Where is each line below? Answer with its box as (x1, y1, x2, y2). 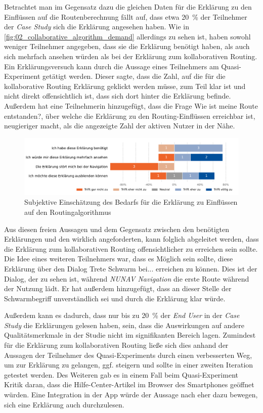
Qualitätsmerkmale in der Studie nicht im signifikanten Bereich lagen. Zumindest (4, 330, 256, 340)
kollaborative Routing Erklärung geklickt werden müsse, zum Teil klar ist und (4, 80, 246, 91)
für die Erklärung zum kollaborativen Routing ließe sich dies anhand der (4, 340, 229, 350)
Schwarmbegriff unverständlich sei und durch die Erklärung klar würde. (4, 293, 226, 303)
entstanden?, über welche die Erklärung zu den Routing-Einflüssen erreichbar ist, (4, 110, 255, 121)
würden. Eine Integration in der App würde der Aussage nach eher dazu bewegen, (4, 389, 258, 400)
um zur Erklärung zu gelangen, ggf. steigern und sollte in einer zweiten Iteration (4, 359, 253, 370)
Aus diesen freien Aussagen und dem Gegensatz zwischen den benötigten (4, 223, 230, 234)
